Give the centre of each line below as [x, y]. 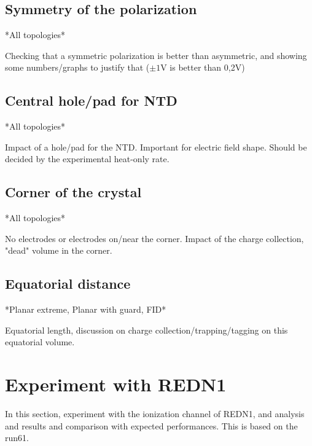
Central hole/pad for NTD [91, 100]
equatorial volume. [40, 342]
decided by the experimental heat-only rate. [87, 159]
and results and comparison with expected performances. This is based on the [151, 425]
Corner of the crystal [73, 192]
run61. [17, 438]
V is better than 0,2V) [203, 67]
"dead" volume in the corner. [59, 250]
